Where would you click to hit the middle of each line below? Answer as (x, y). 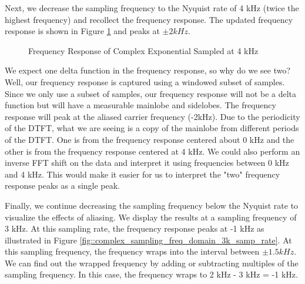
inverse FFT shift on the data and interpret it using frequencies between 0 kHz (147, 163)
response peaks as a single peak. (63, 186)
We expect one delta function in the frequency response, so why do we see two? (148, 70)
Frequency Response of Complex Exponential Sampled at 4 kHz (143, 50)
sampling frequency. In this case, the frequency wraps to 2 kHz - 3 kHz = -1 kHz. (151, 274)
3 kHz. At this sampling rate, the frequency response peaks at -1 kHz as (135, 228)
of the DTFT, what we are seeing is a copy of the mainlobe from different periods (152, 128)
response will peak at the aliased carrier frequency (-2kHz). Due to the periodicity (152, 116)
